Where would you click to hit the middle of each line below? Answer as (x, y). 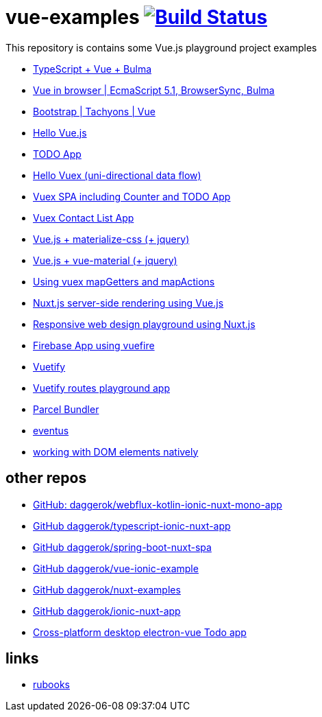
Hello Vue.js (60, 132)
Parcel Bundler (66, 409)
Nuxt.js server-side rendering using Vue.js (128, 303)
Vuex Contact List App (84, 218)
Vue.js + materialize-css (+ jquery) (111, 239)
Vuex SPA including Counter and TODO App (132, 196)
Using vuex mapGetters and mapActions (124, 281)
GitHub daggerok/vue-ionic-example (116, 568)
